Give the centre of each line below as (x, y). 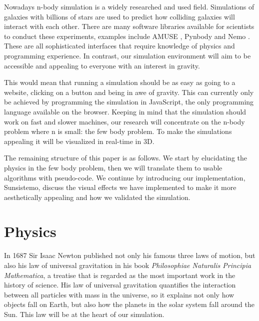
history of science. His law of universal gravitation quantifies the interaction (120, 285)
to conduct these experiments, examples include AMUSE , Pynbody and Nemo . (127, 36)
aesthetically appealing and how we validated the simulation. (97, 197)
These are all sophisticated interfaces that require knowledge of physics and (119, 46)
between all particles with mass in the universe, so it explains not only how (119, 294)
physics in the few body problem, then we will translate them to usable (113, 167)
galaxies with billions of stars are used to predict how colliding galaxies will (119, 16)
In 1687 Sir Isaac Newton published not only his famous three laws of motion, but (130, 255)
